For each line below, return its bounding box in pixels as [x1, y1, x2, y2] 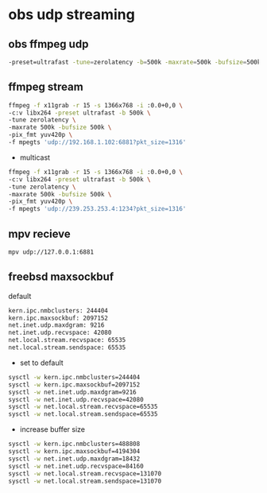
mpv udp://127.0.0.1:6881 [8, 248, 94, 256]
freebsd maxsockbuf [8, 270, 114, 284]
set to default [19, 358, 64, 367]
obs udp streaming [8, 6, 135, 24]
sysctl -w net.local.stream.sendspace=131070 [8, 477, 161, 485]
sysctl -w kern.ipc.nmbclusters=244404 [8, 373, 141, 381]
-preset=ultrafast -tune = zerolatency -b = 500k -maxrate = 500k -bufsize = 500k [8, 58, 261, 66]
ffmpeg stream [8, 80, 83, 94]
